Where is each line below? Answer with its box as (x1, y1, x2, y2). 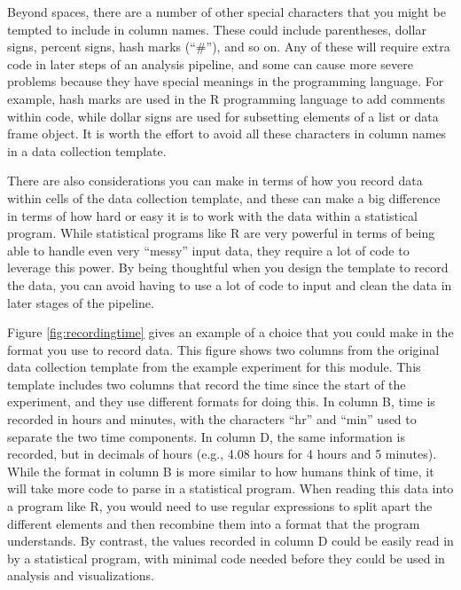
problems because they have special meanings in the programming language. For (7, 72, 444, 90)
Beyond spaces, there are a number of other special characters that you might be (7, 3, 446, 20)
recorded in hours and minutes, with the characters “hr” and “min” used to (7, 410, 417, 429)
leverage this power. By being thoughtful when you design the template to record (7, 258, 449, 277)
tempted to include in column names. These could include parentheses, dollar (7, 20, 426, 38)
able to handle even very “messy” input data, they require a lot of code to (7, 240, 410, 259)
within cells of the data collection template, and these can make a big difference (7, 188, 441, 207)
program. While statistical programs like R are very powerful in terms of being (7, 224, 435, 242)
